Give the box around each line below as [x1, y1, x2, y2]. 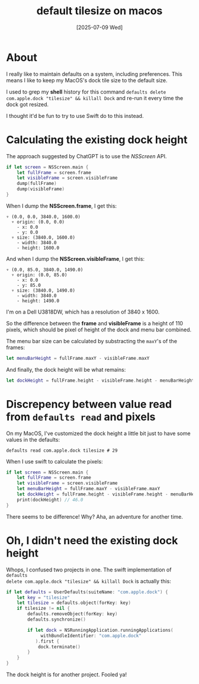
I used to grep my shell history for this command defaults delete [6, 88, 166, 95]
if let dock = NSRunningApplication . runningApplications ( [27, 627, 174, 633]
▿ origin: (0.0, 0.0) [11, 219, 65, 225]
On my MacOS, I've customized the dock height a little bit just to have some [6, 430, 191, 437]
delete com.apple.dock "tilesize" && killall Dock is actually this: [6, 577, 172, 584]
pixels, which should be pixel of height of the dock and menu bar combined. [6, 326, 192, 333]
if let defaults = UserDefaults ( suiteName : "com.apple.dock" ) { [6, 589, 168, 595]
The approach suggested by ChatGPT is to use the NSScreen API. [6, 152, 167, 159]
